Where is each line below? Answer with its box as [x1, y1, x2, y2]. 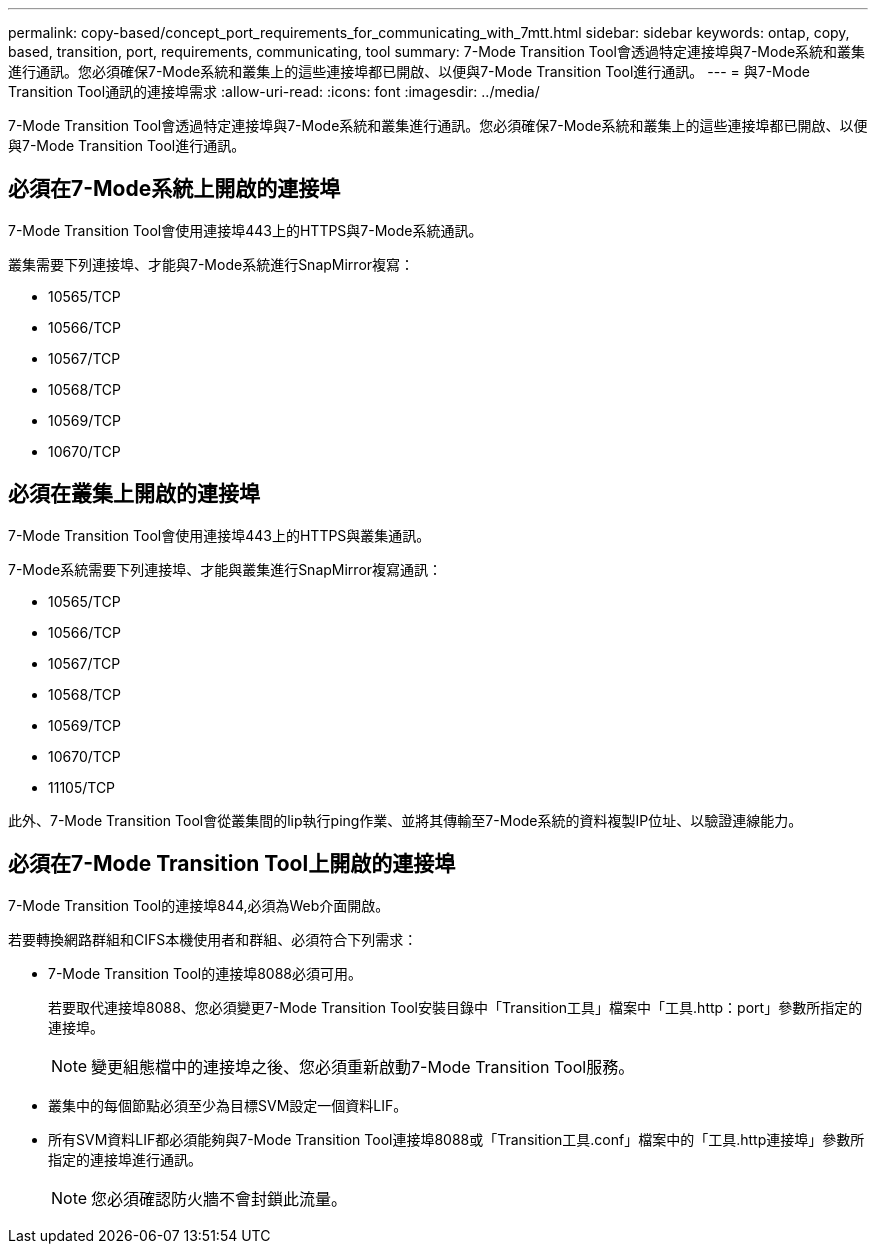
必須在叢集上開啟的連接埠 [8, 481, 260, 507]
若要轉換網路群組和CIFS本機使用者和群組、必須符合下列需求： [8, 930, 418, 948]
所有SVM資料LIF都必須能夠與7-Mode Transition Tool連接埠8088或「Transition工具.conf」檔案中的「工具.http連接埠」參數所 [48, 1130, 865, 1148]
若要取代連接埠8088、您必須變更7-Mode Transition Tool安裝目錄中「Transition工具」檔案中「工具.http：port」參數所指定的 [48, 998, 863, 1016]
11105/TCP [48, 778, 116, 796]
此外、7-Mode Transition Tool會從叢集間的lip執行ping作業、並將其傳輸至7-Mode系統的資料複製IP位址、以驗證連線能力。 [8, 811, 803, 829]
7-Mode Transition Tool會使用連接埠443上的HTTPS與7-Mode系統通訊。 [8, 221, 483, 239]
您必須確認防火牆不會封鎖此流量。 [91, 1188, 348, 1209]
